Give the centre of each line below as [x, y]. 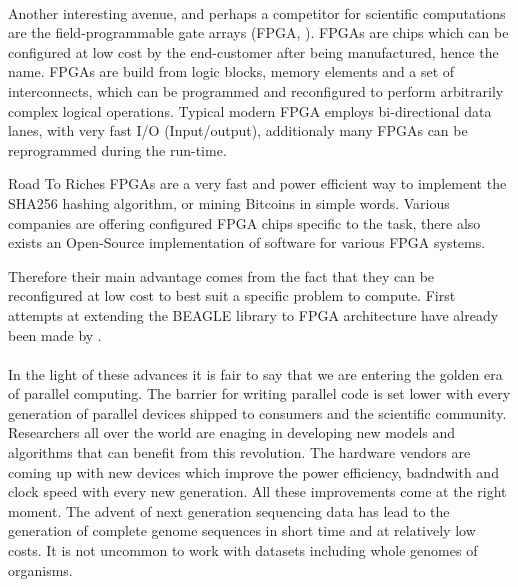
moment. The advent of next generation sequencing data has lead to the [229, 510]
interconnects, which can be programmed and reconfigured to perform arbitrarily [256, 90]
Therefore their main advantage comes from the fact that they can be [221, 275]
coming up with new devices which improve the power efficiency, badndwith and [253, 471]
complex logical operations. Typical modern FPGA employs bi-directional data [250, 110]
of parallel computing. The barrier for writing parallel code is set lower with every [259, 393]
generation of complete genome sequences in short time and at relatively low [242, 530]
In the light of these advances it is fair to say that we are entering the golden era [255, 373]
